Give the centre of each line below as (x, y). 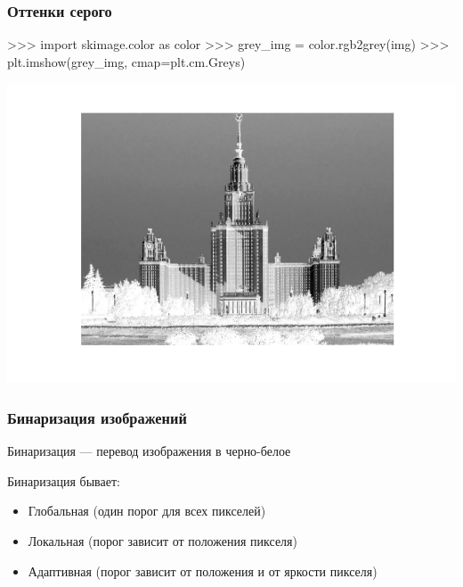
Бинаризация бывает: (64, 480)
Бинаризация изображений (97, 417)
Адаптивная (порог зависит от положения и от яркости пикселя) (203, 570)
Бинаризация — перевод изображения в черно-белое (149, 451)
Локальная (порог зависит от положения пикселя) (162, 541)
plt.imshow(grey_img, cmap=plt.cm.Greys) (126, 61)
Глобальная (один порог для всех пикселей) (147, 511)
